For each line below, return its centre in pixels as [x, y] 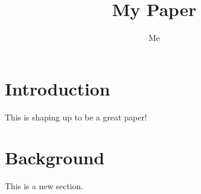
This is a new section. [44, 186]
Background [55, 158]
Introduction [58, 88]
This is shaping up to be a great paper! [76, 117]
